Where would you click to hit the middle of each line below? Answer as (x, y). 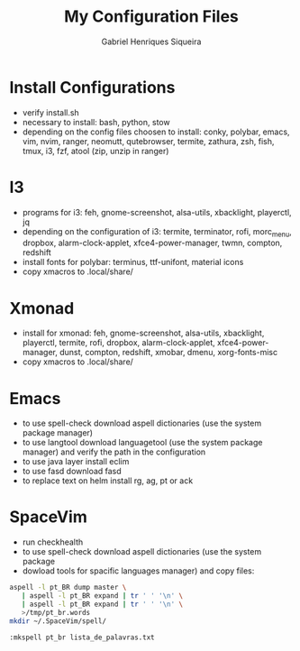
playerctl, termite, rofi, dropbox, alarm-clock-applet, (119, 343)
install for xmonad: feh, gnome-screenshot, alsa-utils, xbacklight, (143, 333)
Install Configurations (92, 87)
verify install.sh (50, 112)
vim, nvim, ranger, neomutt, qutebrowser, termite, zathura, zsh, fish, (148, 141)
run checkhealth (53, 542)
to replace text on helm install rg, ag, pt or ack (108, 481)
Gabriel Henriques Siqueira (151, 41)
